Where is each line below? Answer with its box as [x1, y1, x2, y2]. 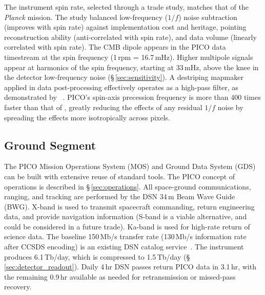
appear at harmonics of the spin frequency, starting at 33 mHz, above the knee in [4, 61, 259, 72]
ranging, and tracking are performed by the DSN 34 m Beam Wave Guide [4, 191, 235, 202]
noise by [217, 101, 243, 112]
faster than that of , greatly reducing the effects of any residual [4, 101, 202, 112]
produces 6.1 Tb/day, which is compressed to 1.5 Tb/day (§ [4, 251, 190, 262]
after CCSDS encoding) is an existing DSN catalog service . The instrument [4, 241, 244, 252]
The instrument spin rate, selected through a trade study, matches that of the [4, 2, 249, 12]
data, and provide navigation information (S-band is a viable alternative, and [4, 211, 247, 222]
